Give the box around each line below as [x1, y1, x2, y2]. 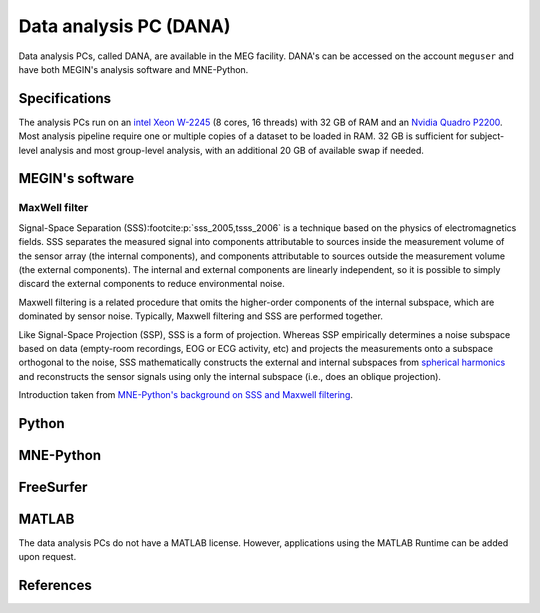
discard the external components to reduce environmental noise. [18, 278, 285, 290]
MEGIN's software [18, 170, 135, 187]
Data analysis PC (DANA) [18, 15, 231, 37]
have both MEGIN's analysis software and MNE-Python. [18, 63, 249, 75]
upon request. [18, 551, 77, 563]
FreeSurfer [18, 478, 88, 495]
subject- [469, 130, 505, 142]
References [18, 577, 92, 594]
